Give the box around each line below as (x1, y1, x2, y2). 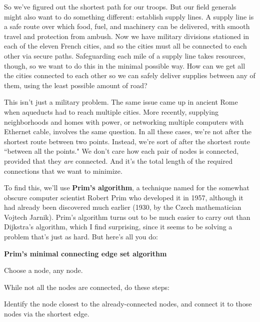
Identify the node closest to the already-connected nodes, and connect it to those (4, 298, 252, 309)
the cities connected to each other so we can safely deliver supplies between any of (4, 70, 255, 81)
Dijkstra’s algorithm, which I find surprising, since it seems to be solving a (4, 221, 232, 232)
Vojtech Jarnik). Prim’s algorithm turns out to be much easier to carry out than (4, 211, 250, 222)
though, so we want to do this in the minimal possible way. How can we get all (4, 60, 245, 71)
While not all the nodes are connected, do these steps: (4, 281, 169, 292)
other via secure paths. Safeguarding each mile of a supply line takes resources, (4, 50, 246, 61)
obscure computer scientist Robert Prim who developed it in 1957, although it (4, 192, 243, 202)
